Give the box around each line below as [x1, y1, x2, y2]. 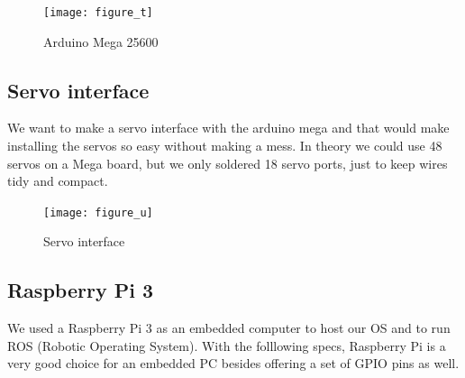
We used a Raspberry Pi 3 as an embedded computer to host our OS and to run [7, 318, 451, 337]
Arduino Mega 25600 [43, 32, 159, 51]
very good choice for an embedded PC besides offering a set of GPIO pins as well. [7, 354, 460, 373]
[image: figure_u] [43, 206, 153, 219]
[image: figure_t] [43, 6, 153, 19]
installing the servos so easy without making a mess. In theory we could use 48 [7, 136, 442, 155]
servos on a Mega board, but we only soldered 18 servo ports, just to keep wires [7, 153, 448, 172]
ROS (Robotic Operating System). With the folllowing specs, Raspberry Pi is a [7, 336, 446, 355]
